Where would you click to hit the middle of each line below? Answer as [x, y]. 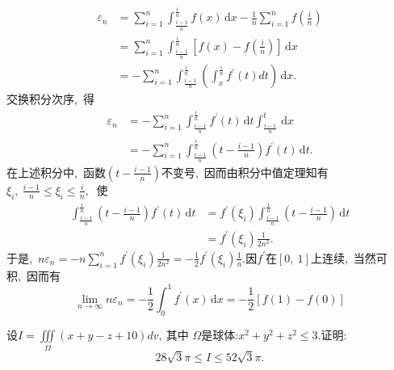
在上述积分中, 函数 [56, 172]
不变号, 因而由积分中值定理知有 [245, 172]
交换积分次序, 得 [50, 99]
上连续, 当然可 [349, 257]
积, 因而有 [34, 275]
